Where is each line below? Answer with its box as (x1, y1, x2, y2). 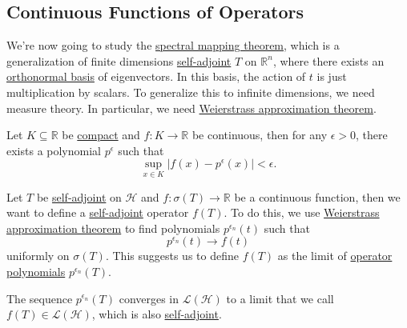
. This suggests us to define (105, 247, 239, 264)
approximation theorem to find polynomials (6, 219, 220, 236)
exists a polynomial (6, 142, 101, 158)
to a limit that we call (226, 290, 334, 306)
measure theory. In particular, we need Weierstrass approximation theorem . (6, 99, 377, 116)
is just (316, 68, 347, 85)
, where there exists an (272, 52, 385, 69)
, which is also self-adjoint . (91, 306, 222, 322)
